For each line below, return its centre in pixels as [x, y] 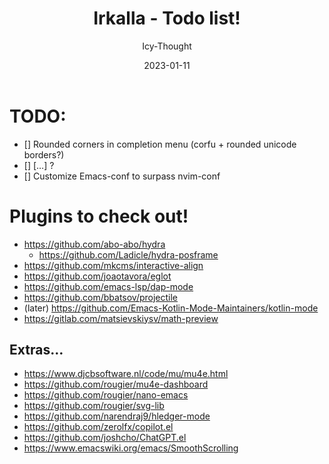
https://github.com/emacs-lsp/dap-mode [108, 286]
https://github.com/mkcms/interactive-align [113, 265]
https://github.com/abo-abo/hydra [94, 244]
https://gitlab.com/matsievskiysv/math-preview [121, 318]
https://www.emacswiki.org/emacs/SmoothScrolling [131, 448]
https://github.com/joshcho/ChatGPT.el [105, 438]
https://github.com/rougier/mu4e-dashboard [116, 384]
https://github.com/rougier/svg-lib [94, 406]
